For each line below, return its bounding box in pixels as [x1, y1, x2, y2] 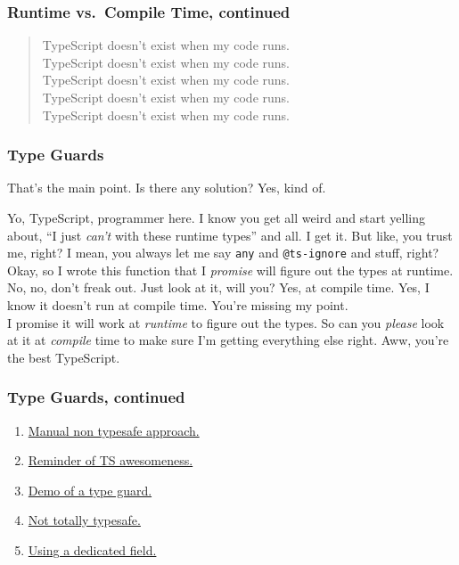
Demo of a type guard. [28, 480, 152, 499]
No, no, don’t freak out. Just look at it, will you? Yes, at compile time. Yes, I [7, 278, 430, 297]
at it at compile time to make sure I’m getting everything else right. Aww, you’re [7, 331, 449, 349]
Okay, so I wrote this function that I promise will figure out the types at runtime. [7, 260, 454, 279]
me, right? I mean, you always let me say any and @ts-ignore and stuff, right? [7, 243, 439, 262]
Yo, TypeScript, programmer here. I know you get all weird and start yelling [7, 209, 425, 226]
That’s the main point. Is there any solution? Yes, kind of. [7, 178, 326, 197]
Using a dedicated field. [28, 541, 157, 559]
